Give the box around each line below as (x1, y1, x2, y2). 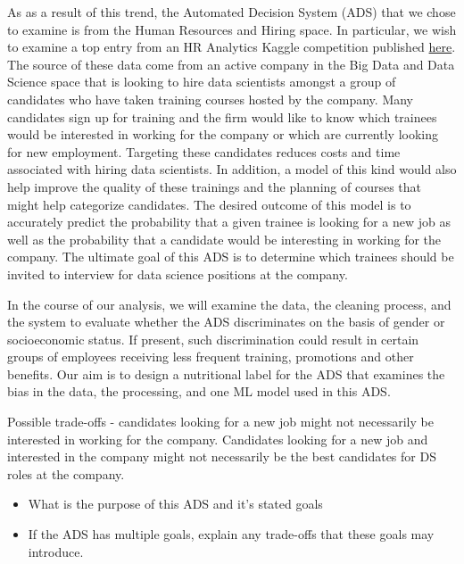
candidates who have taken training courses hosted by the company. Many (7, 89, 413, 108)
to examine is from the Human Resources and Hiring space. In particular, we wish (7, 20, 457, 38)
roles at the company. (7, 464, 125, 483)
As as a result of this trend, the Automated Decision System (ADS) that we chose (7, 3, 456, 21)
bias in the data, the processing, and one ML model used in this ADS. (7, 382, 391, 401)
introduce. (28, 542, 84, 560)
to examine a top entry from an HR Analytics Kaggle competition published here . (7, 37, 456, 56)
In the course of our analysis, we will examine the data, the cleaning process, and (7, 294, 452, 313)
